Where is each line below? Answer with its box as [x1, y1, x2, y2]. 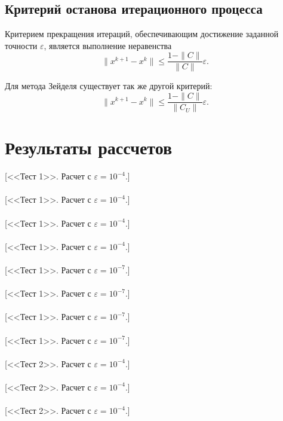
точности [5, 39, 38, 51]
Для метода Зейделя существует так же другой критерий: [5, 80, 213, 92]
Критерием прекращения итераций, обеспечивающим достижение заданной [5, 28, 279, 40]
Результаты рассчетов [5, 135, 173, 160]
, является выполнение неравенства [44, 39, 172, 51]
